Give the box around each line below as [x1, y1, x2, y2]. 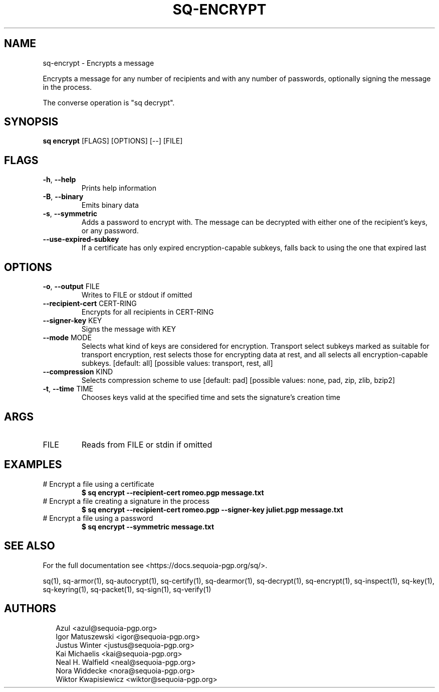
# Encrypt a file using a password [43, 513, 153, 522]
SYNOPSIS [4, 115, 59, 128]
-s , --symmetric [43, 209, 97, 218]
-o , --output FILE [43, 282, 100, 291]
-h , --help [43, 175, 76, 184]
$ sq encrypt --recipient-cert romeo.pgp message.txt [81, 488, 264, 497]
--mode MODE [43, 333, 92, 342]
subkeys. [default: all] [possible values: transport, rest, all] [81, 359, 273, 368]
